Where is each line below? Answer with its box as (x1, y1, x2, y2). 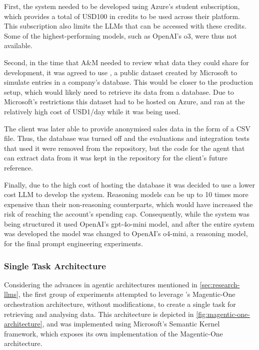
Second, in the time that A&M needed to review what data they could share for (4, 57, 249, 67)
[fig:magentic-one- (196, 308, 250, 319)
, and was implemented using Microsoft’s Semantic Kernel (42, 318, 220, 329)
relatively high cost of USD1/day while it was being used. (4, 106, 180, 116)
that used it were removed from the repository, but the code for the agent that (4, 142, 245, 153)
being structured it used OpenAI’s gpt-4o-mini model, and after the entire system (4, 218, 254, 229)
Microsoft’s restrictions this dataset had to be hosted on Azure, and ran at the (4, 96, 245, 107)
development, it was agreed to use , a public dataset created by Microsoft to (4, 67, 237, 77)
